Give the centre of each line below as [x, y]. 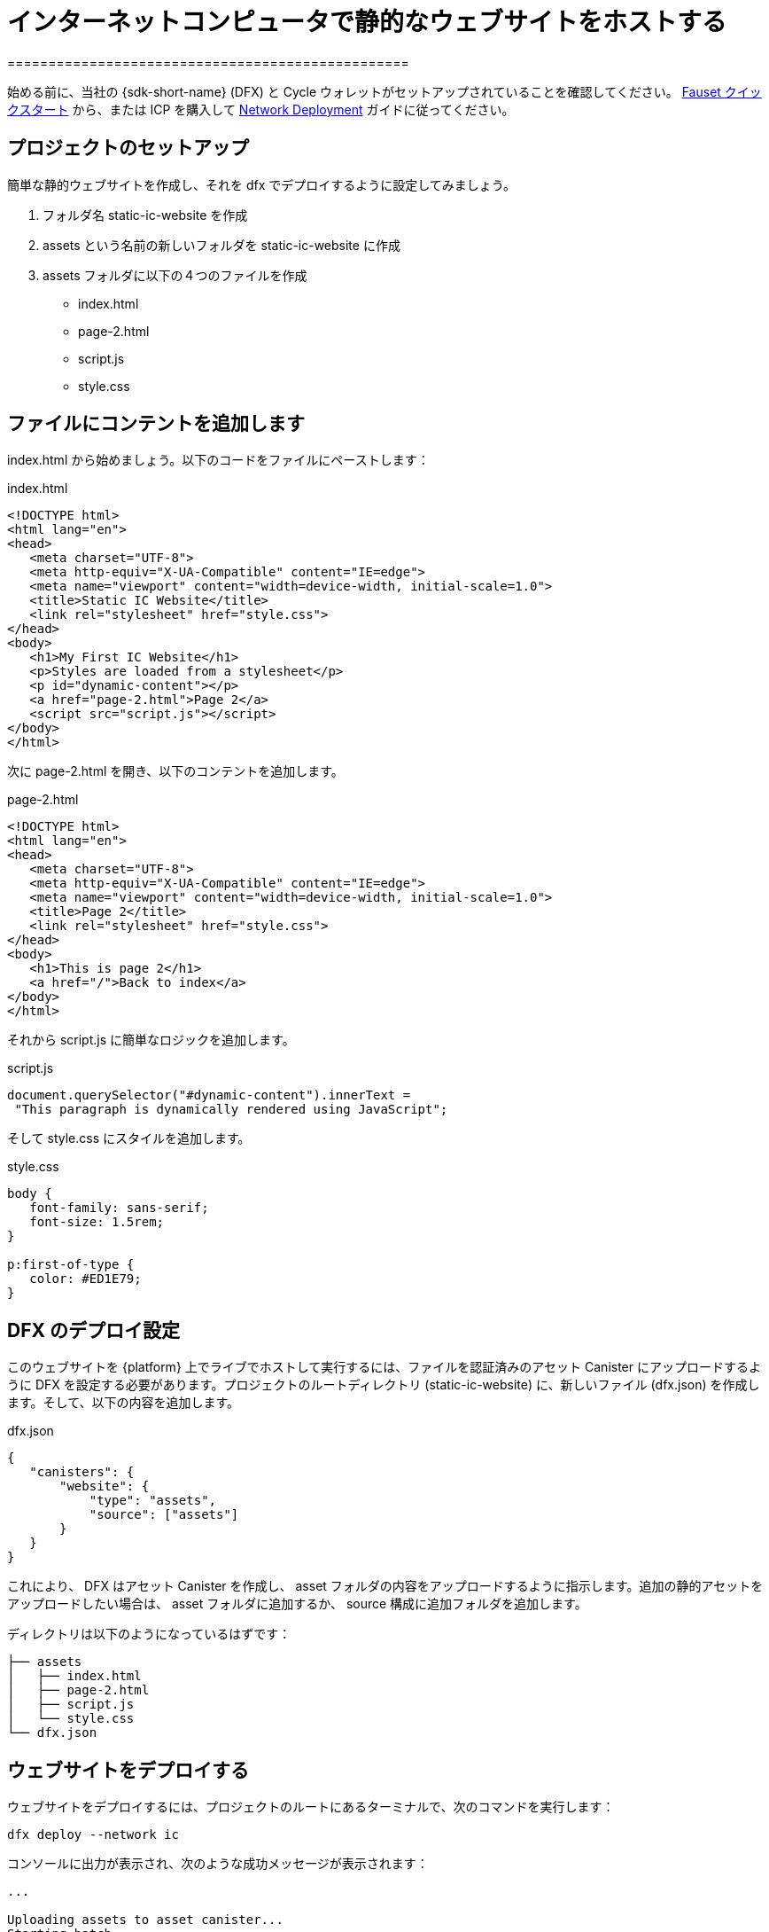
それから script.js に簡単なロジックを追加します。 [151, 1040]
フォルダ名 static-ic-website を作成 [145, 215]
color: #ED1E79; [85, 1279]
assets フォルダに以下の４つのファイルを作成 [175, 275]
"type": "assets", [153, 1501]
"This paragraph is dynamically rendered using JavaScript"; [231, 1110]
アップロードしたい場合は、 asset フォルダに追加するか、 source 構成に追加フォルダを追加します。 [297, 1604]
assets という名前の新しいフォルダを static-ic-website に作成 [221, 245]
